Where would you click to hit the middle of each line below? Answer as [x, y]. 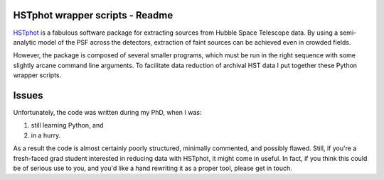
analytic [25, 42]
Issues [28, 95]
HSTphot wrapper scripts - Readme [93, 15]
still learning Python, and [67, 125]
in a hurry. [46, 135]
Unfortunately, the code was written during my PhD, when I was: [107, 112]
